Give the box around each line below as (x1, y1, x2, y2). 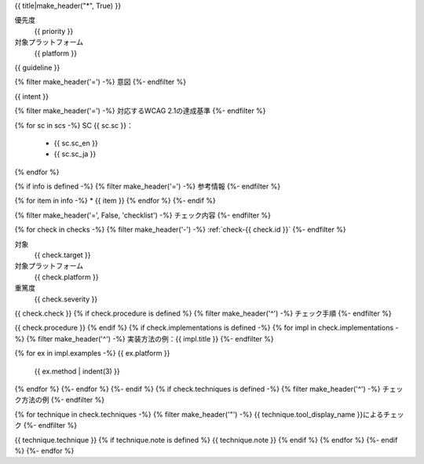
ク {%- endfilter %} (14, 421, 78, 430)
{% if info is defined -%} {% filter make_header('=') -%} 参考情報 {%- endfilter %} (14, 181, 281, 192)
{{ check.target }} (34, 250, 91, 260)
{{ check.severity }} (34, 294, 98, 304)
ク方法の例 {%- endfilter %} (14, 395, 105, 404)
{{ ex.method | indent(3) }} (34, 366, 121, 376)
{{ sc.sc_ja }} (53, 149, 97, 159)
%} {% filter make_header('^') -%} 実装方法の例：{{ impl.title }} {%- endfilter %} (14, 334, 274, 343)
